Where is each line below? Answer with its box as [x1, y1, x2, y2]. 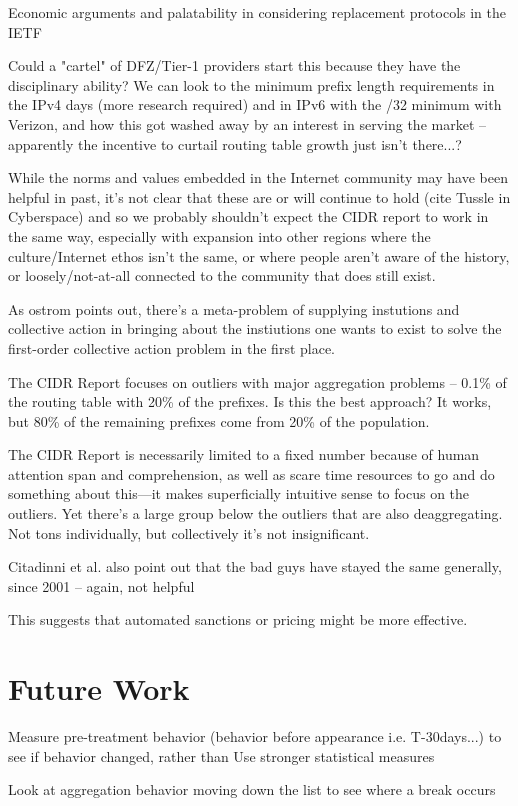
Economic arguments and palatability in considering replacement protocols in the [8, 2, 506, 22]
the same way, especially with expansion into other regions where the [8, 225, 431, 246]
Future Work [8, 668, 190, 709]
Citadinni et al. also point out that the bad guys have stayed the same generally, [8, 556, 502, 577]
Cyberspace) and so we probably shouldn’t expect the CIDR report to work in [8, 206, 489, 227]
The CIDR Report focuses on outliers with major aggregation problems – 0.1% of [8, 371, 507, 392]
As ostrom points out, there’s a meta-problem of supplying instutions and [8, 298, 460, 319]
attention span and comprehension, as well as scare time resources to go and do [8, 463, 495, 484]
